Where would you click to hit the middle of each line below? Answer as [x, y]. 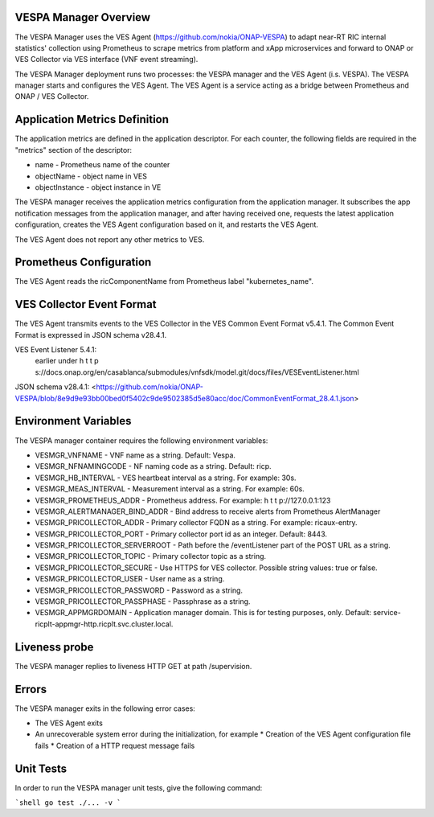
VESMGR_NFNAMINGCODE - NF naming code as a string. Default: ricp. [154, 466]
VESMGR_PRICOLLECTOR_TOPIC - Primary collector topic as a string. [151, 556]
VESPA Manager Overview [83, 17]
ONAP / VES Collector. [52, 96]
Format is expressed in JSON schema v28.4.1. [91, 335]
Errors [31, 689]
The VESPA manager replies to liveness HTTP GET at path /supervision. [133, 666]
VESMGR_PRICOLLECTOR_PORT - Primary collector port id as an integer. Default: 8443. [181, 534]
